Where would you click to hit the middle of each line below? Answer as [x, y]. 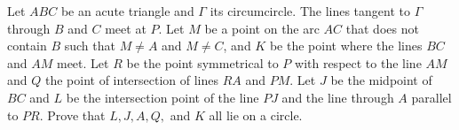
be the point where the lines [346, 46]
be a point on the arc [262, 28]
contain [27, 46]
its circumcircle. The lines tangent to [310, 11]
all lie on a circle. [256, 115]
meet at [126, 28]
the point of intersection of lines [132, 80]
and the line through [338, 97]
